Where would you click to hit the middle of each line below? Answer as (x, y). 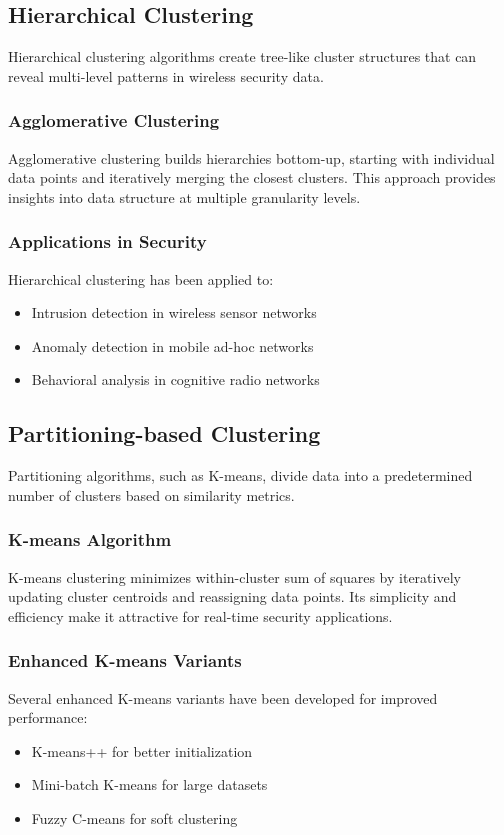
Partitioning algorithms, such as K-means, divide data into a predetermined (240, 475)
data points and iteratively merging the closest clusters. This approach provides (252, 177)
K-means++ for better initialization (142, 750)
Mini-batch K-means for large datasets (149, 784)
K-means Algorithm (90, 539)
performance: (48, 717)
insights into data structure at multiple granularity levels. (184, 196)
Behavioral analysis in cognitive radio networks (175, 379)
